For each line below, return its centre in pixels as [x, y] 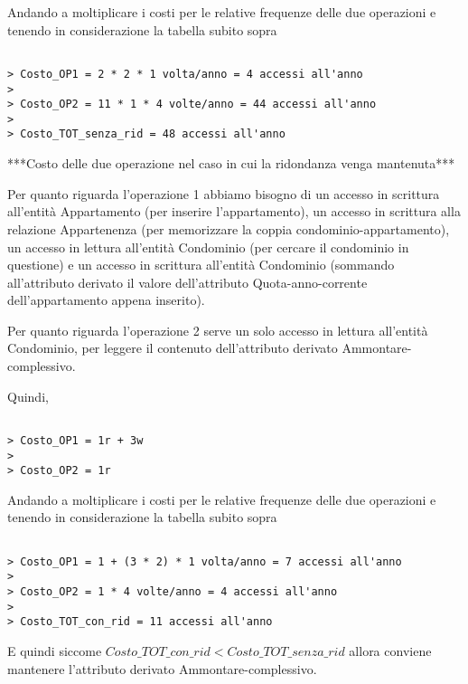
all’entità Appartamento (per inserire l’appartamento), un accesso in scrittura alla [234, 211]
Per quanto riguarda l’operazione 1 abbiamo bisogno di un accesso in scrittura [224, 193]
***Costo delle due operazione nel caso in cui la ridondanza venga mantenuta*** [231, 163]
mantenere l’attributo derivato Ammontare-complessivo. [162, 668]
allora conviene [390, 651]
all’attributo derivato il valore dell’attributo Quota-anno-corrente [187, 282]
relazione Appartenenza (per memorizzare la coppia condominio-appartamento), [229, 228]
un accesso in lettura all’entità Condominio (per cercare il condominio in [208, 247]
